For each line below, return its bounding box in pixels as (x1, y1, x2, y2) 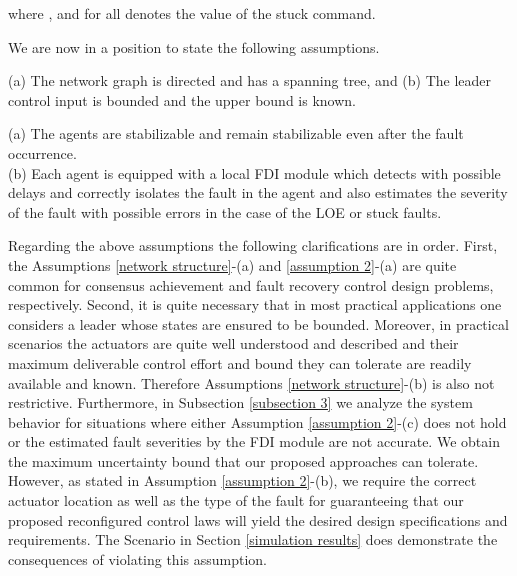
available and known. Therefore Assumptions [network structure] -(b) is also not (8, 372, 495, 393)
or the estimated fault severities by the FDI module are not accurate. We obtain (8, 431, 500, 452)
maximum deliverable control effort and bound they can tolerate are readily (8, 352, 472, 373)
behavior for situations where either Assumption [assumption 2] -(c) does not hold (8, 411, 507, 432)
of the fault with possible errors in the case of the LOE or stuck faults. (8, 201, 442, 222)
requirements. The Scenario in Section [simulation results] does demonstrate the (8, 529, 498, 550)
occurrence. (8, 142, 77, 163)
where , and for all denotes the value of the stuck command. (8, 3, 376, 23)
